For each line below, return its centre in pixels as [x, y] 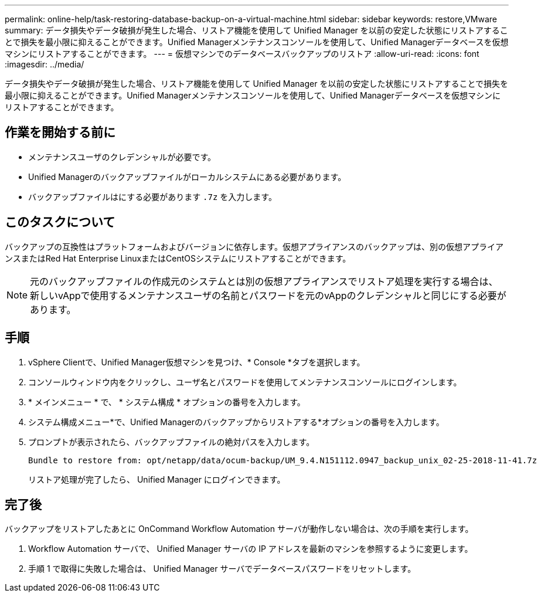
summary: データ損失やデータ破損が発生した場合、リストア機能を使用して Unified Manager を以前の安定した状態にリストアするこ [256, 30]
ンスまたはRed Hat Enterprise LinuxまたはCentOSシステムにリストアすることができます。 [178, 258]
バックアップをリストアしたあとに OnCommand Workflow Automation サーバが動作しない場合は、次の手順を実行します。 [239, 529]
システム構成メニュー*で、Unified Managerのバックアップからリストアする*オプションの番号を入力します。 [236, 422]
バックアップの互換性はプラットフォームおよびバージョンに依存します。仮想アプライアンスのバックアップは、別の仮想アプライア [254, 246]
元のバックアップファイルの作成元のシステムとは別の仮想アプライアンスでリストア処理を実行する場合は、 [264, 281]
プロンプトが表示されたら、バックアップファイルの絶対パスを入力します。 [171, 442]
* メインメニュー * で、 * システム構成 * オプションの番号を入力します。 [167, 402]
